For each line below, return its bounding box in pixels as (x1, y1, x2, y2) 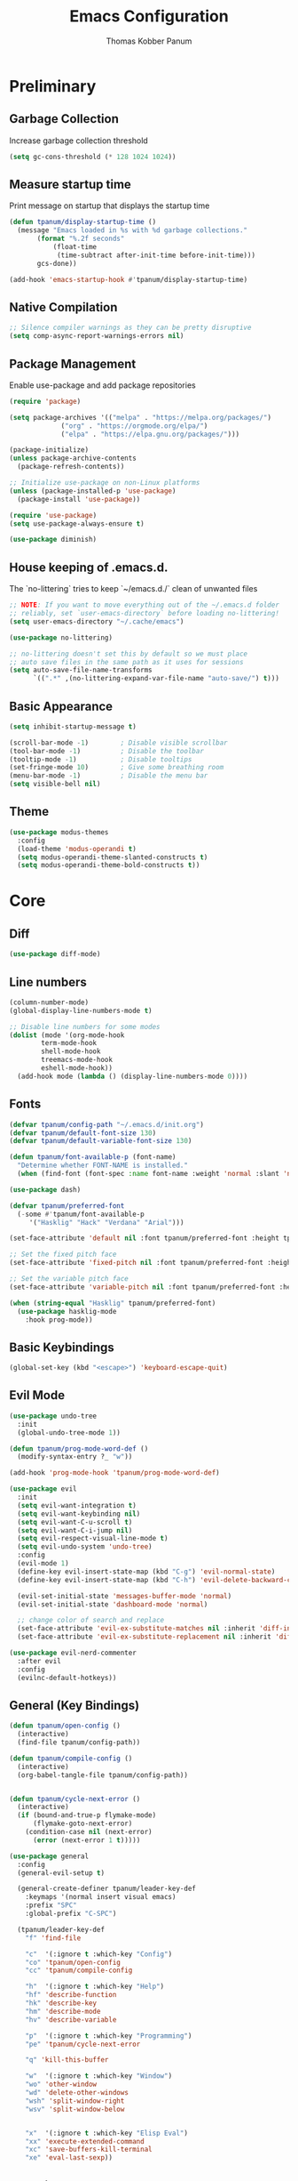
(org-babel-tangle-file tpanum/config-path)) (17, 1770, 189, 1780)
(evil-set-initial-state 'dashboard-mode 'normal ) (17, 1599, 208, 1609)
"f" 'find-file (25, 1933, 82, 1943)
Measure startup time (9, 177, 131, 192)
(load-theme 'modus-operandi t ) (17, 844, 137, 853)
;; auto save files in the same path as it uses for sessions (9, 657, 244, 666)
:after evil (17, 1656, 62, 1665)
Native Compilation (9, 300, 118, 315)
